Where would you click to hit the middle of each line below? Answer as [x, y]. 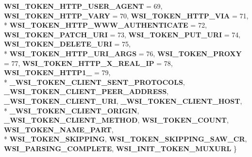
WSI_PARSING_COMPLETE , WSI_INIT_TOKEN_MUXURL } [120, 148]
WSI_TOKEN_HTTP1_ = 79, [57, 72]
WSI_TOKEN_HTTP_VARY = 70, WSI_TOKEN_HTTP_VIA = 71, [126, 15]
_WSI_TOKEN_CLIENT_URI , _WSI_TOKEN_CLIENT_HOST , [123, 101]
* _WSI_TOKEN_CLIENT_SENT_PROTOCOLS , [94, 82]
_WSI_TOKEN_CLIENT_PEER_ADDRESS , [86, 91]
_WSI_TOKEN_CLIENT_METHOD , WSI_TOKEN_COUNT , [116, 120]
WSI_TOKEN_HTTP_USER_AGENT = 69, [83, 6]
